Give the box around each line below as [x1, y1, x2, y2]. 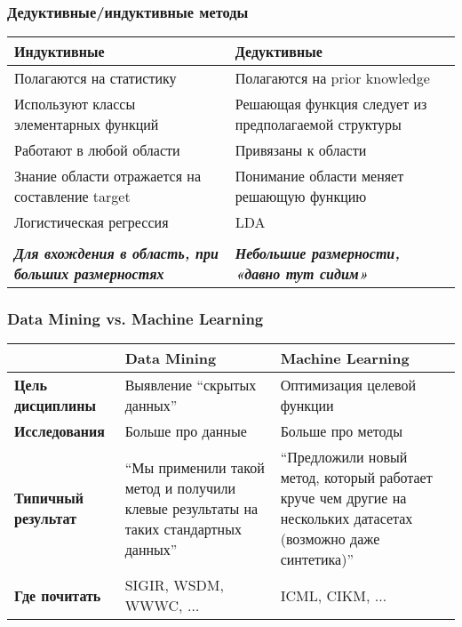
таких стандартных [124, 518, 242, 539]
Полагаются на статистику [14, 68, 177, 89]
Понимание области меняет [235, 165, 404, 187]
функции [280, 395, 334, 416]
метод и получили [124, 477, 236, 498]
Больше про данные [124, 421, 247, 442]
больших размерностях [14, 263, 164, 285]
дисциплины [14, 395, 96, 416]
